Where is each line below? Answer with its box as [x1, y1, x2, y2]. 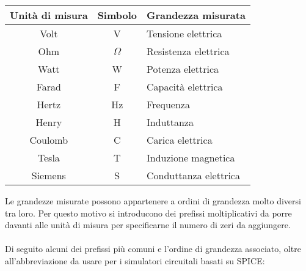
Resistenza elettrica [147, 44, 230, 58]
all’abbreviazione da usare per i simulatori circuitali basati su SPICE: [5, 254, 265, 267]
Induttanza [147, 115, 194, 129]
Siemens [31, 168, 66, 182]
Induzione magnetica [147, 150, 235, 165]
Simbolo [97, 8, 137, 22]
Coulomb [29, 133, 68, 147]
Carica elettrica [147, 133, 213, 147]
